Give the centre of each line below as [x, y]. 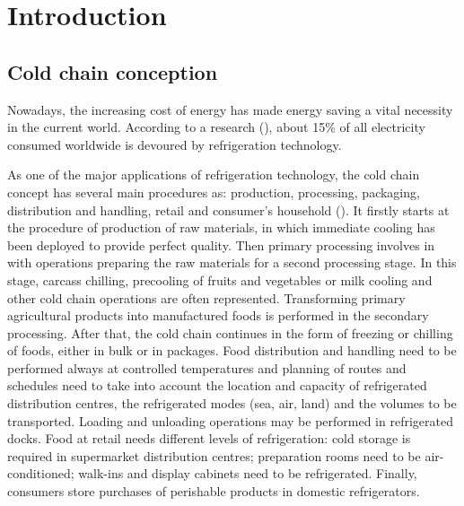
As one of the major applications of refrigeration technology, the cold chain [214, 174]
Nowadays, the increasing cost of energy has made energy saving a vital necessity [230, 109]
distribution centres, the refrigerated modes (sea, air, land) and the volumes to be [232, 403]
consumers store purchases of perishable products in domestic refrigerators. [214, 491]
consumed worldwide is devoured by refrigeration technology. [175, 144]
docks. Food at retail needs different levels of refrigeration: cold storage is [209, 438]
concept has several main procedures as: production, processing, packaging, [214, 192]
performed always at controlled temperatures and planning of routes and [207, 367]
